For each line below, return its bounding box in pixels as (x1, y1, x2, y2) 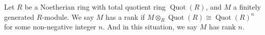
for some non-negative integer (4, 21, 96, 32)
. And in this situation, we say (102, 21, 198, 32)
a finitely (233, 2, 261, 12)
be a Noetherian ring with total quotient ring (24, 2, 166, 12)
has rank (208, 21, 236, 32)
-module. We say (42, 11, 94, 22)
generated (4, 11, 35, 22)
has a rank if (105, 11, 145, 22)
